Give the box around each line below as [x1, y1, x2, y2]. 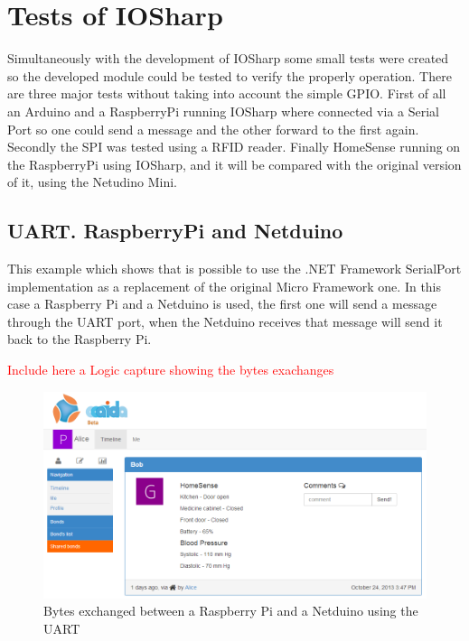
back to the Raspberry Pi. [7, 330, 152, 348]
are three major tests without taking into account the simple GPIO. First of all [7, 84, 446, 103]
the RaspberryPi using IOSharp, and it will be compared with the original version [7, 154, 462, 173]
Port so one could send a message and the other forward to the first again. [7, 119, 419, 138]
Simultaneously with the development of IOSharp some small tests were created [7, 49, 449, 68]
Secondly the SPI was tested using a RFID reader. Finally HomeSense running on [7, 137, 461, 156]
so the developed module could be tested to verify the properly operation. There [7, 66, 452, 85]
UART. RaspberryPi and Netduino [7, 217, 343, 245]
